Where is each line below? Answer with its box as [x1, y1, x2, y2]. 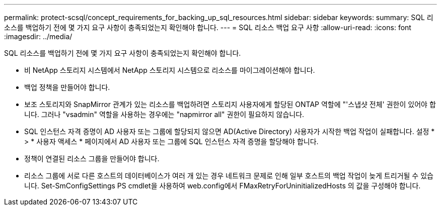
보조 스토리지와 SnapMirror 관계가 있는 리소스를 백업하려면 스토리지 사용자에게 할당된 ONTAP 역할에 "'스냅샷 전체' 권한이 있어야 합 [24, 100, 436, 109]
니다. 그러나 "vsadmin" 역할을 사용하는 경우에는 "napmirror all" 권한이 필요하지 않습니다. [24, 110, 305, 119]
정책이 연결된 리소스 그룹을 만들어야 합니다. [24, 154, 160, 163]
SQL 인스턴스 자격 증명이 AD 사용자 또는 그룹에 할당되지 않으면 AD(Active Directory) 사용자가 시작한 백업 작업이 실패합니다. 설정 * [24, 127, 435, 136]
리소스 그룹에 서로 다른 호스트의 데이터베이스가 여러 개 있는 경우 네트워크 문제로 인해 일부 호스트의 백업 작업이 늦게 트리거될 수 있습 [24, 171, 433, 180]
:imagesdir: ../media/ [4, 32, 72, 41]
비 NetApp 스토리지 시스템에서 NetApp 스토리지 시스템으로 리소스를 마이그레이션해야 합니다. [24, 66, 315, 74]
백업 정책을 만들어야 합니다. [24, 83, 110, 91]
